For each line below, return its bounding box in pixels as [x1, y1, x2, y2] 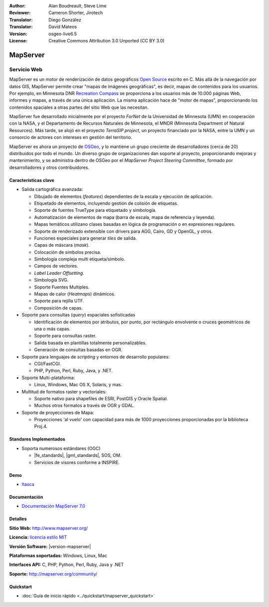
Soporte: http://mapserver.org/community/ [9, 571, 98, 577]
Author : [9, 3, 26, 8]
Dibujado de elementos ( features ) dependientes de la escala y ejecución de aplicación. [34, 193, 213, 199]
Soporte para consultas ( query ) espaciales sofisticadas [21, 312, 135, 318]
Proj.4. [34, 424, 48, 430]
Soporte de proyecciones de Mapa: [21, 409, 94, 416]
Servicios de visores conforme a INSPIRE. [34, 459, 120, 465]
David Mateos [48, 24, 77, 30]
